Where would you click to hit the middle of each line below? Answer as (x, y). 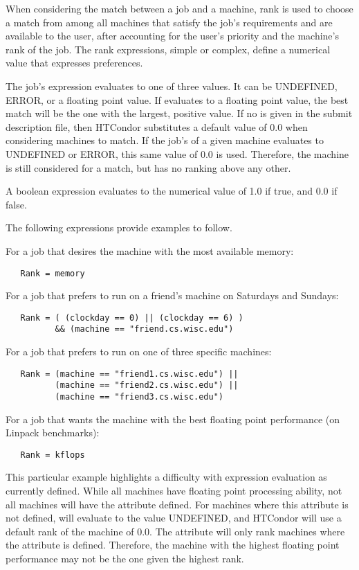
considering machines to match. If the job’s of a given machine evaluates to (165, 140)
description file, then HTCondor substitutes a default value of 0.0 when (157, 126)
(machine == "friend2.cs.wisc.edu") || (147, 385)
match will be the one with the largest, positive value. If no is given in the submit (179, 113)
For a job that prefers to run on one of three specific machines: (139, 351)
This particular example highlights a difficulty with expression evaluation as (166, 477)
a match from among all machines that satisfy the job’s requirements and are (169, 22)
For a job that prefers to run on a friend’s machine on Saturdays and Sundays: (172, 295)
